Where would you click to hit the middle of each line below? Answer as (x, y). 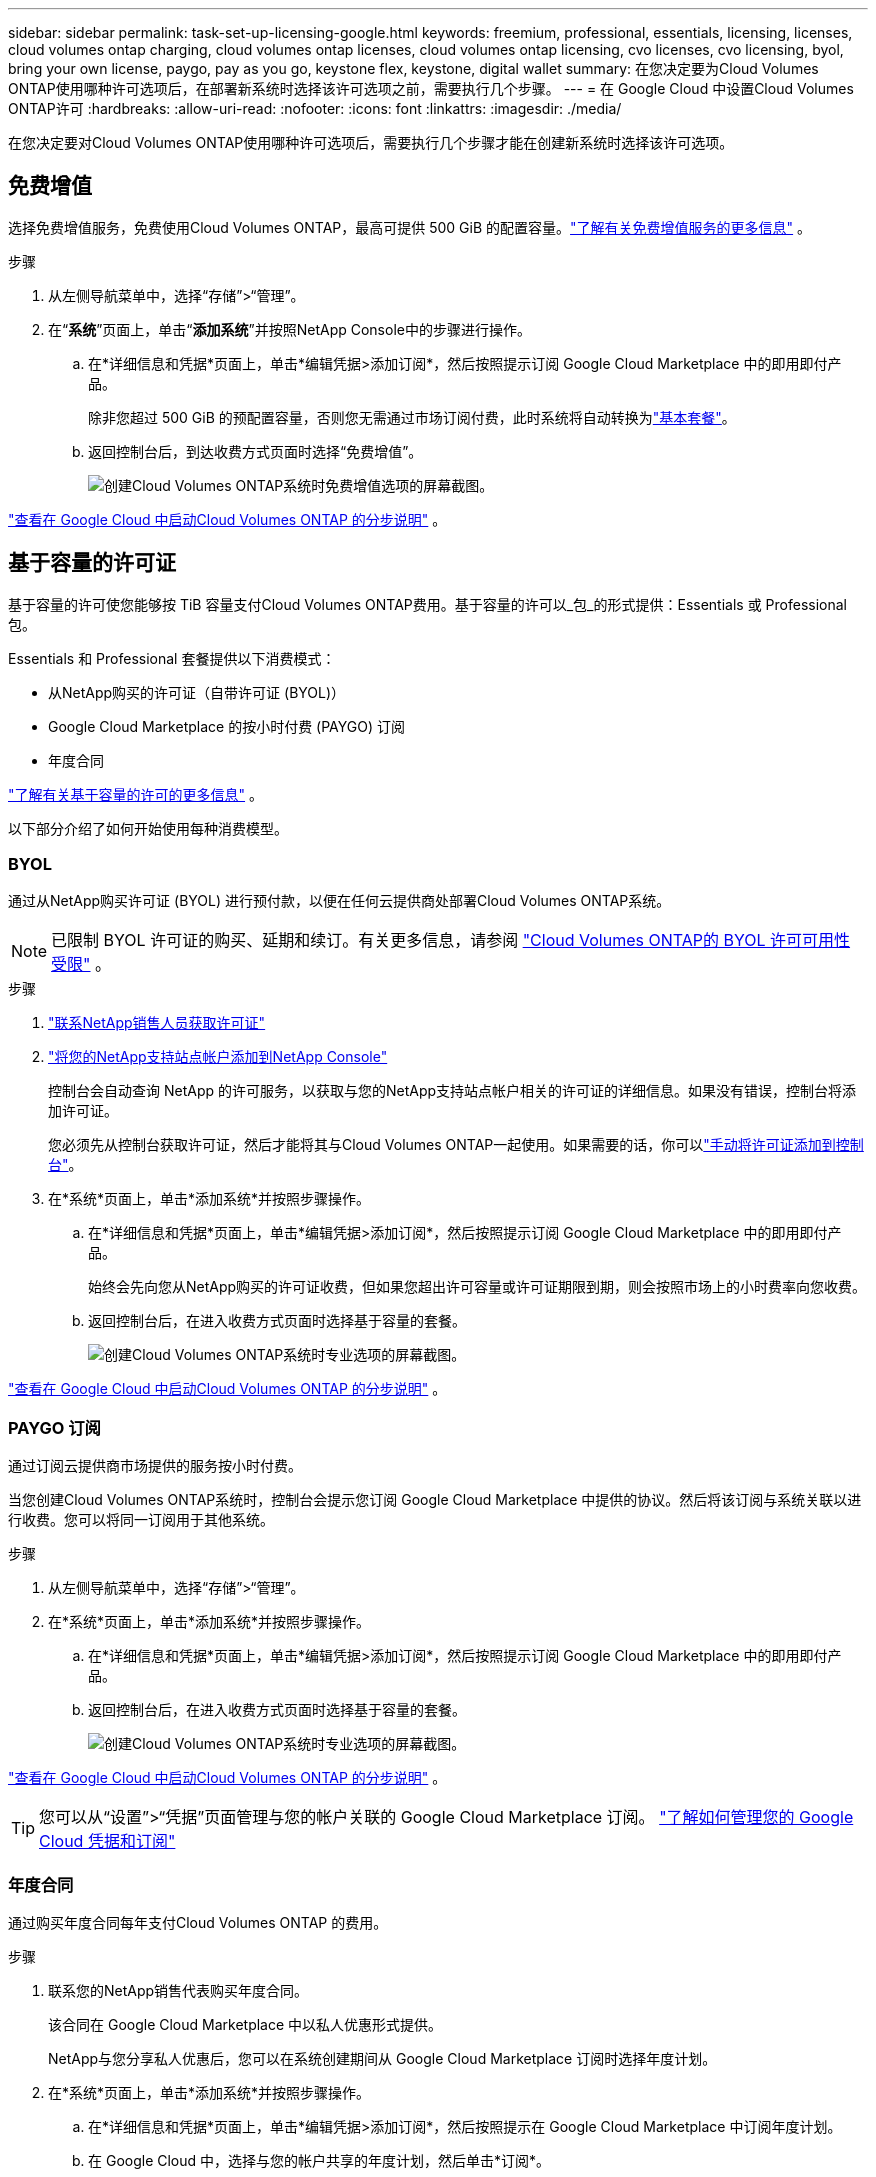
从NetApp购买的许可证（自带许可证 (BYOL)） (197, 692)
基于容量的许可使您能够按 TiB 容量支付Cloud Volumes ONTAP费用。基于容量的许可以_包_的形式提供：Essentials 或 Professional (428, 604)
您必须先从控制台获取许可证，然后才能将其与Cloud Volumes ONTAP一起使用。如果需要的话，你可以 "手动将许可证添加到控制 (456, 1145)
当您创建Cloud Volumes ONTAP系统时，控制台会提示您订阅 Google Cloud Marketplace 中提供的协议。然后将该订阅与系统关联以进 (435, 1500)
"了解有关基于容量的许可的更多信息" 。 (135, 794)
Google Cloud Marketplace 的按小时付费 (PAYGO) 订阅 (226, 726)
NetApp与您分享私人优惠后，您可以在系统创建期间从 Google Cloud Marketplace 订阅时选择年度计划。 (382, 2058)
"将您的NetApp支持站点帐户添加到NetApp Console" (218, 1057)
